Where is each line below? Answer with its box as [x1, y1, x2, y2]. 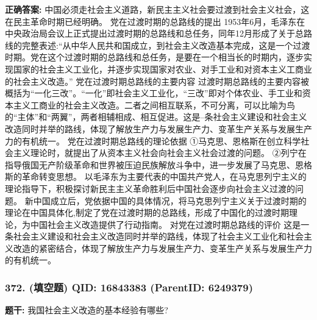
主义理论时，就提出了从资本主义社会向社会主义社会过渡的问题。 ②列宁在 [13, 146, 307, 159]
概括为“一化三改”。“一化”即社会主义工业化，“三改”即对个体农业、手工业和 [5, 87, 302, 99]
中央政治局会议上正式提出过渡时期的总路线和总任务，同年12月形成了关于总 [5, 27, 304, 40]
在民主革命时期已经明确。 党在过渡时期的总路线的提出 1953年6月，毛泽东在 [5, 15, 305, 27]
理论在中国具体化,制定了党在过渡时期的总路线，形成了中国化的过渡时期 [5, 206, 289, 219]
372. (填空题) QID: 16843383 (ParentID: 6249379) [5, 279, 253, 294]
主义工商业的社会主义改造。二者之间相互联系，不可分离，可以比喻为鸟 [13, 98, 295, 111]
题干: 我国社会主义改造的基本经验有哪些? [5, 304, 168, 316]
